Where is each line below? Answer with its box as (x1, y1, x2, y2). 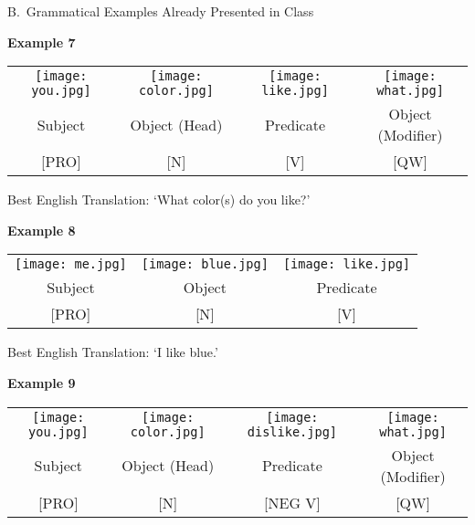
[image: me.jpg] (15, 257, 127, 272)
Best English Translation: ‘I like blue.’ (7, 342, 218, 362)
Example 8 (7, 220, 76, 239)
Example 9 (7, 373, 76, 392)
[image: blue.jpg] (141, 257, 269, 272)
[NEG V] (264, 491, 321, 513)
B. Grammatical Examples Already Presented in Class (7, 2, 314, 20)
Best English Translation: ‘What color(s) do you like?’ (7, 190, 311, 209)
